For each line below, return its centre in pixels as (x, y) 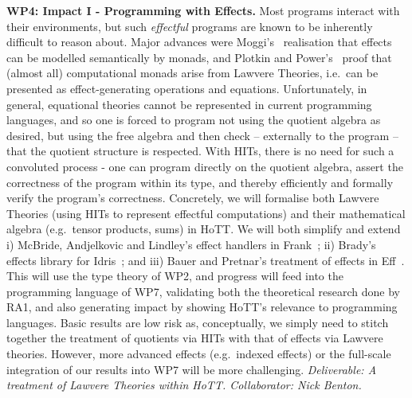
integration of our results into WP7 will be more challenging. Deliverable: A (192, 369)
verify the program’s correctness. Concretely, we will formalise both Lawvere (193, 198)
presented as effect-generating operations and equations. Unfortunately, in (187, 88)
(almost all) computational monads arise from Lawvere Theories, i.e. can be (192, 73)
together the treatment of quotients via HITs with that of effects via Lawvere (195, 338)
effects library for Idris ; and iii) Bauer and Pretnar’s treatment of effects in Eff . (206, 260)
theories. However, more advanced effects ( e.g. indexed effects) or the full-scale (199, 354)
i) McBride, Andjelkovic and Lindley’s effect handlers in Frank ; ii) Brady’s (191, 244)
